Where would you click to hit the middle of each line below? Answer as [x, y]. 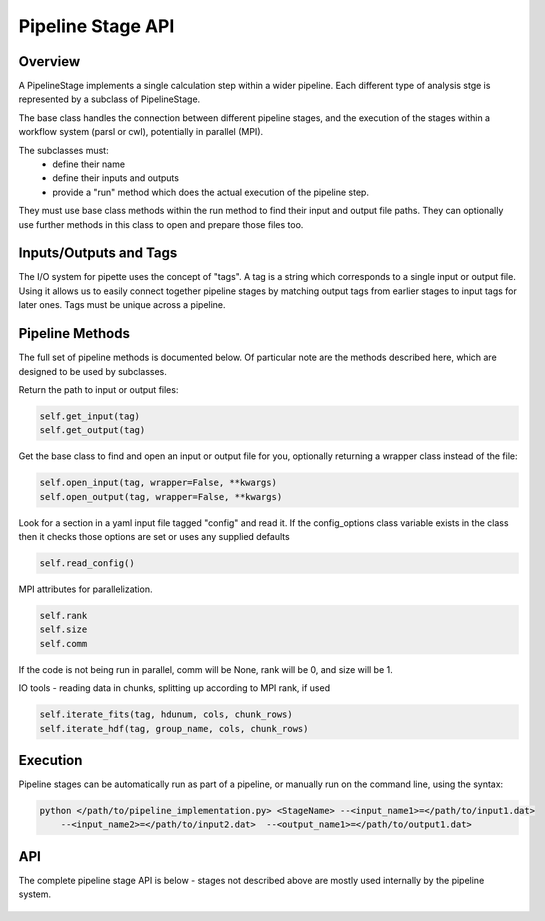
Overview [49, 61]
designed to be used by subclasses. [92, 371]
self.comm [63, 643]
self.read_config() [87, 563]
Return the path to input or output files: [98, 389]
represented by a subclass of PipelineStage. [109, 99]
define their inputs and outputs [116, 178]
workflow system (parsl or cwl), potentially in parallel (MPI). [141, 132]
